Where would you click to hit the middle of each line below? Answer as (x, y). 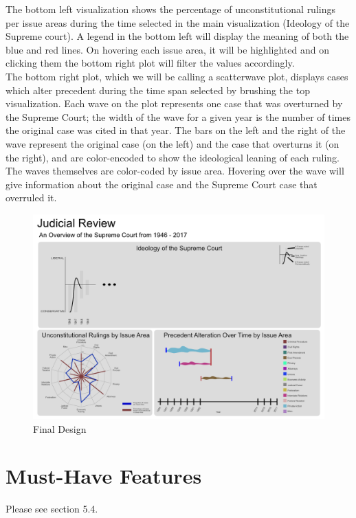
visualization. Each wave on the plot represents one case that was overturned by (174, 103)
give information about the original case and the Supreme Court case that (162, 184)
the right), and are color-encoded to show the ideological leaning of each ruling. (173, 157)
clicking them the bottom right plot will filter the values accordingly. (150, 63)
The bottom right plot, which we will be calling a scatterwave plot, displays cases (177, 76)
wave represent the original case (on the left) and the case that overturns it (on (173, 143)
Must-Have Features (104, 476)
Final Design (60, 428)
